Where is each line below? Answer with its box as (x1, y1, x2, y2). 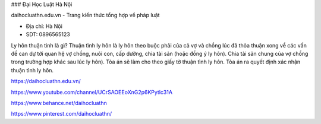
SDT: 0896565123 (26, 31, 71, 38)
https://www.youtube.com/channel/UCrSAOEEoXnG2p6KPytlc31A (11, 88, 172, 96)
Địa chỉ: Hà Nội (26, 23, 62, 30)
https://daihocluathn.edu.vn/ (11, 78, 81, 85)
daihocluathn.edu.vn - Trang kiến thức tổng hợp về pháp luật (11, 12, 160, 19)
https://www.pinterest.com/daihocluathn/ (11, 110, 112, 117)
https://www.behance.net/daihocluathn (11, 99, 107, 106)
